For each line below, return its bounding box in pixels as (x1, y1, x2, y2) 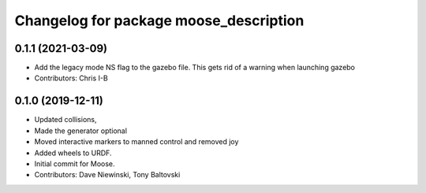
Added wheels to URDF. (34, 148, 112, 158)
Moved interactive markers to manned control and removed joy (34, 137, 239, 147)
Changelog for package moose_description (14, 12, 305, 29)
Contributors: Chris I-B (34, 73, 108, 83)
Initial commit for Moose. (34, 158, 115, 169)
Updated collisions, (34, 115, 97, 124)
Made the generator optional (34, 126, 128, 135)
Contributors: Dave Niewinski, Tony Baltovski (34, 170, 181, 180)
